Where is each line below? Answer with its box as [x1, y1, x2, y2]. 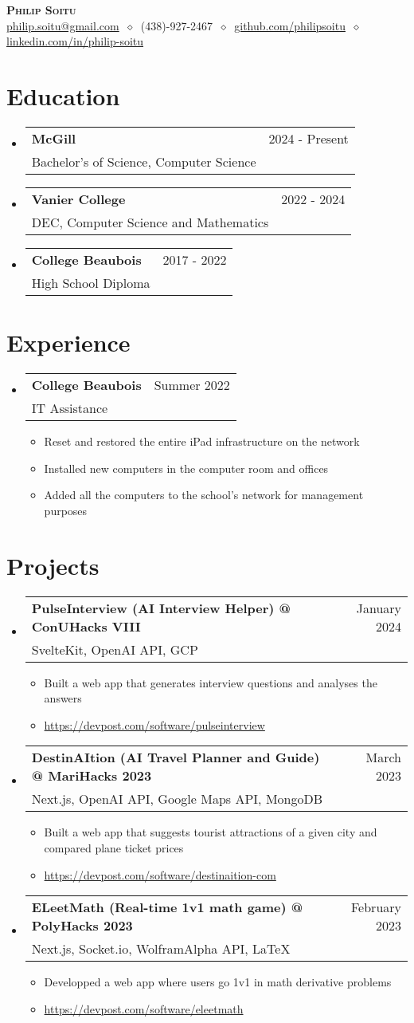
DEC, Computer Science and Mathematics [31, 212, 269, 231]
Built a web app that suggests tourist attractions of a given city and [44, 824, 377, 840]
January [356, 598, 401, 617]
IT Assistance [31, 399, 108, 418]
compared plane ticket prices [44, 839, 184, 856]
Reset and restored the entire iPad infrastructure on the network [44, 433, 360, 450]
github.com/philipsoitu [234, 17, 346, 33]
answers [44, 690, 82, 706]
